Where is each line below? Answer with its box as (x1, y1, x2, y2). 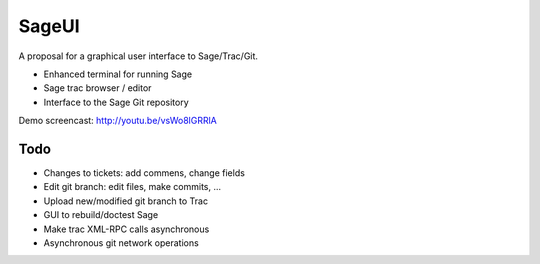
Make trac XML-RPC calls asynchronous (43, 223, 210, 235)
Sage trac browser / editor (43, 82, 152, 94)
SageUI (18, 15, 80, 37)
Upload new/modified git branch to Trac (43, 195, 209, 207)
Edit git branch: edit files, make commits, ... (43, 181, 222, 193)
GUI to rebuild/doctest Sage (43, 209, 159, 221)
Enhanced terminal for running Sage (43, 68, 193, 80)
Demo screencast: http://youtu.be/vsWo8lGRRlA (18, 115, 217, 127)
